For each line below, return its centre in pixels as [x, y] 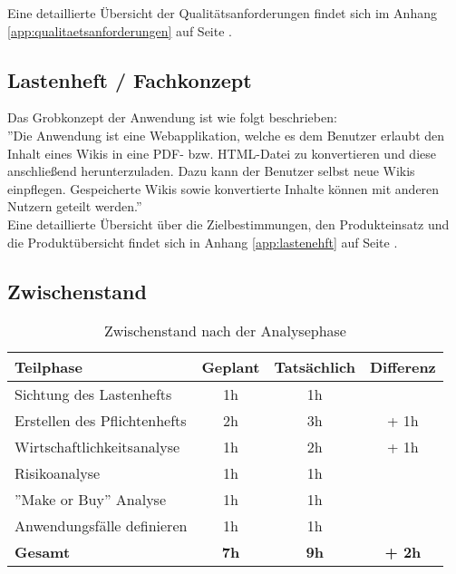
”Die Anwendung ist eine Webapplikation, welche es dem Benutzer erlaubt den [226, 135]
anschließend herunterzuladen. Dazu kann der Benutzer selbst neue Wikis [211, 171]
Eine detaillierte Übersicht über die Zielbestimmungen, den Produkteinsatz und [228, 224]
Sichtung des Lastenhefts [93, 394]
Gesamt [43, 552]
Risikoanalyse [58, 473]
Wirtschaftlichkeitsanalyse [97, 447]
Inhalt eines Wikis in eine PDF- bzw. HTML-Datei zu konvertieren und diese [222, 153]
